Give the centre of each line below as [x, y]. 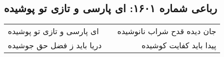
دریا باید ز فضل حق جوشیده [55, 45]
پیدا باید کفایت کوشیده [179, 45]
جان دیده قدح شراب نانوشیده [167, 31]
